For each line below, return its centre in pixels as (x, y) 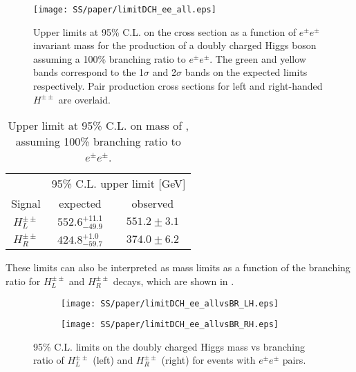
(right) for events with (208, 360)
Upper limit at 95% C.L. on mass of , (98, 126)
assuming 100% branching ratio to (98, 141)
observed (153, 204)
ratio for (23, 281)
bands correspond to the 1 (89, 72)
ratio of (49, 360)
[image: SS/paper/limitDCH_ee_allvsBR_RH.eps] (170, 325)
